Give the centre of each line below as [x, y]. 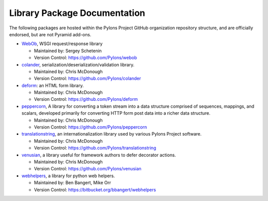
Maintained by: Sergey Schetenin [68, 51]
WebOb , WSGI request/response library [62, 44]
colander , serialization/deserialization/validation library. [78, 65]
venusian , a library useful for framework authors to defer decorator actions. [99, 155]
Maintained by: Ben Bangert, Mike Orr [72, 183]
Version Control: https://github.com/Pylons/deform [86, 99]
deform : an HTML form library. [53, 85]
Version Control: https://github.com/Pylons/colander [88, 78]
